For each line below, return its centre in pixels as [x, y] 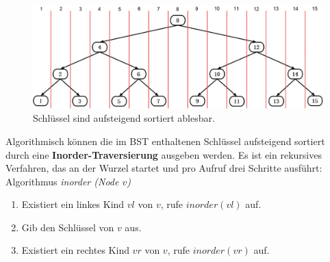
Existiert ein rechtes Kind [75, 250]
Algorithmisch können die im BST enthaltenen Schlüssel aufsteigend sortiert [165, 141]
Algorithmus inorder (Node [62, 181]
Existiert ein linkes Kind [73, 204]
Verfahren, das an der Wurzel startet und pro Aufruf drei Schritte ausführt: [164, 168]
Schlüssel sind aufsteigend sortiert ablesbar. [124, 118]
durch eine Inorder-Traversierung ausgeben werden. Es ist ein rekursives [164, 154]
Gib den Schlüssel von [68, 227]
